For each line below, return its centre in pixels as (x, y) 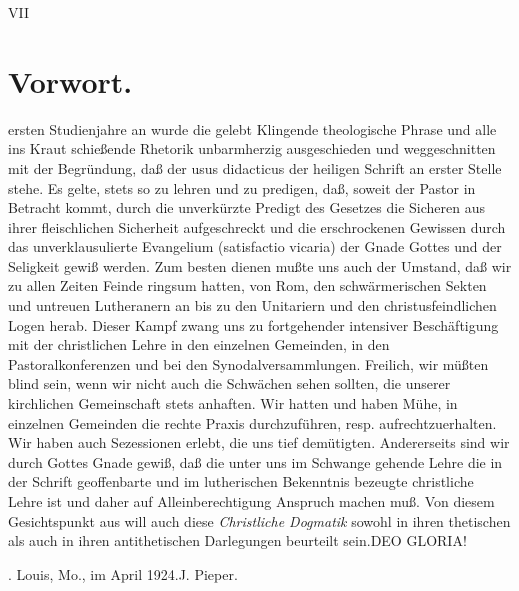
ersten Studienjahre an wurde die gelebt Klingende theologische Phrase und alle (252, 128)
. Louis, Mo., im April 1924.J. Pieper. (123, 573)
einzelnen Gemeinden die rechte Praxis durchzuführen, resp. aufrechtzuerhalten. (252, 422)
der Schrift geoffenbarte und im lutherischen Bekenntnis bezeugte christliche (241, 481)
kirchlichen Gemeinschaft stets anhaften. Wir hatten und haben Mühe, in (233, 403)
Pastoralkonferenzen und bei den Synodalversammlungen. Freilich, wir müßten (248, 363)
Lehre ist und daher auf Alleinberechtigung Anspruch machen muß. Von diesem (251, 501)
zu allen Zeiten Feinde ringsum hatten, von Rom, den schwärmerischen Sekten (247, 285)
